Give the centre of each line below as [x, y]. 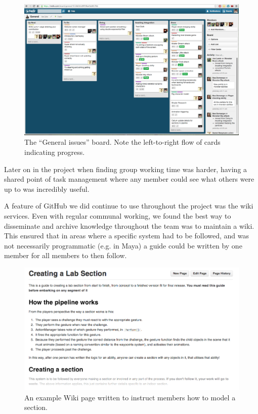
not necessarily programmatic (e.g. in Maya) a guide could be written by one [123, 245]
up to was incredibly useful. [47, 189]
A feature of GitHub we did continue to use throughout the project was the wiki [129, 206]
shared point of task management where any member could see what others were [129, 179]
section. [36, 407]
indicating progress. [55, 152]
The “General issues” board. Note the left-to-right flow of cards [122, 142]
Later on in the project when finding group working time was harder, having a [126, 169]
